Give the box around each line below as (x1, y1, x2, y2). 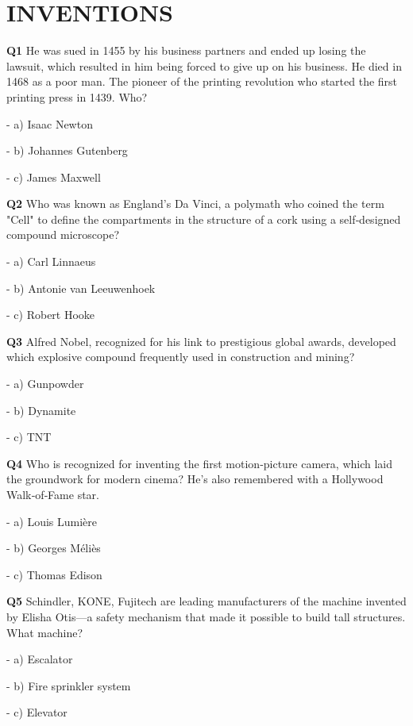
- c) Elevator (6, 704, 68, 720)
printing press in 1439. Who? (6, 88, 148, 105)
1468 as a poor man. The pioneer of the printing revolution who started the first (6, 73, 398, 90)
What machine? (6, 624, 83, 640)
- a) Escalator (6, 651, 73, 667)
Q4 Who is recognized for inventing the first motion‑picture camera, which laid (6, 455, 393, 471)
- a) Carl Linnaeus (6, 253, 96, 270)
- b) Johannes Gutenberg (6, 142, 128, 159)
